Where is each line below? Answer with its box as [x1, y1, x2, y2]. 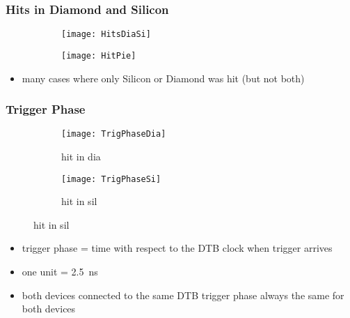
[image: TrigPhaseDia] [61, 129, 166, 139]
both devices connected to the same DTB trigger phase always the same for [22, 287, 344, 302]
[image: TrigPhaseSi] [61, 174, 161, 184]
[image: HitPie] [61, 50, 136, 61]
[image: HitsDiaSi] [61, 29, 151, 40]
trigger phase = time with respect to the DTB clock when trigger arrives [22, 241, 333, 255]
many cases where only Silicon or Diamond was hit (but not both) [22, 70, 305, 85]
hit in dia [61, 149, 101, 163]
